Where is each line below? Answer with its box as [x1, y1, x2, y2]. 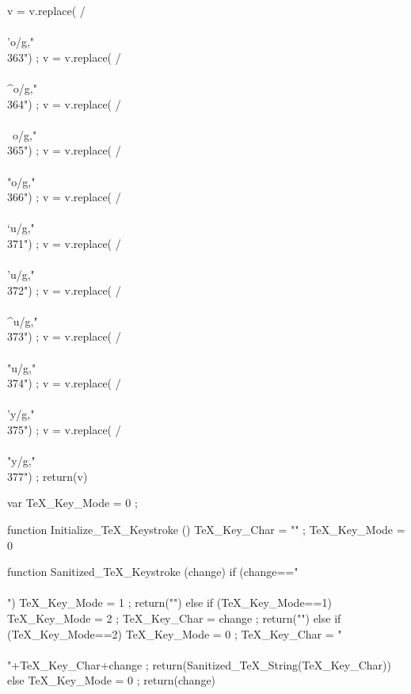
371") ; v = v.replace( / [7, 235, 121, 251]
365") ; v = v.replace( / [7, 142, 121, 158]
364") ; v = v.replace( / [7, 95, 121, 112]
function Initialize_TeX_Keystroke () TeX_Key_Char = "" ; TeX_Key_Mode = [7, 521, 405, 537]
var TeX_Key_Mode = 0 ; [7, 494, 138, 511]
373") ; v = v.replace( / [7, 328, 121, 345]
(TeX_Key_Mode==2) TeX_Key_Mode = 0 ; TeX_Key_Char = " [7, 625, 342, 642]
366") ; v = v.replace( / [7, 189, 121, 205]
